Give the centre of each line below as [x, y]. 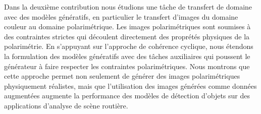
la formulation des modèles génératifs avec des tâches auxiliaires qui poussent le [127, 56]
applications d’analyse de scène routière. [66, 105]
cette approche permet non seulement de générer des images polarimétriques [122, 76]
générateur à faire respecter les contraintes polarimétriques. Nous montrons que [127, 66]
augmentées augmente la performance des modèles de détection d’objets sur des [127, 96]
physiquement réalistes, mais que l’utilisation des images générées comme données [130, 85]
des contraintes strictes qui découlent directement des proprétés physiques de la [127, 36]
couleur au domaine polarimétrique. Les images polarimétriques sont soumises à [127, 26]
